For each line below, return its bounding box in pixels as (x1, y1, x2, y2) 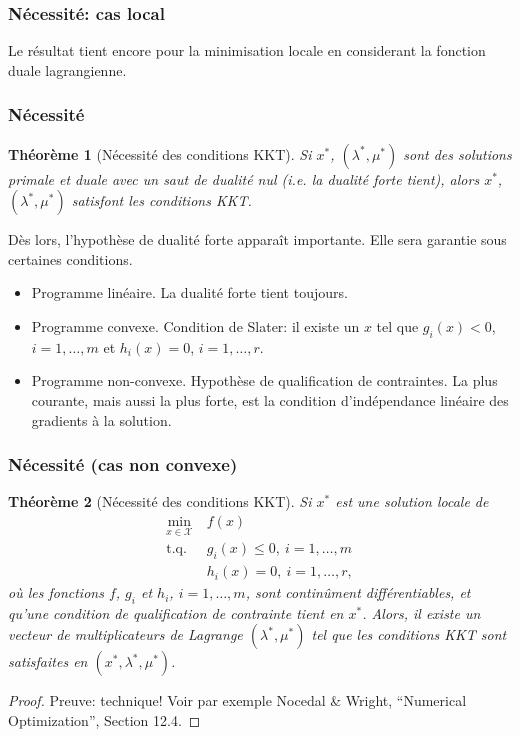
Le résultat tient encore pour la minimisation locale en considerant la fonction (8, 40, 486, 61)
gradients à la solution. (31, 409, 172, 430)
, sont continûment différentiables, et (245, 582, 471, 603)
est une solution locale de (335, 491, 489, 512)
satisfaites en (8, 651, 88, 672)
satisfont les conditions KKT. (71, 190, 252, 211)
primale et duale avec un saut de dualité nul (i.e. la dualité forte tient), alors (8, 168, 480, 189)
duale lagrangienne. (8, 59, 127, 80)
